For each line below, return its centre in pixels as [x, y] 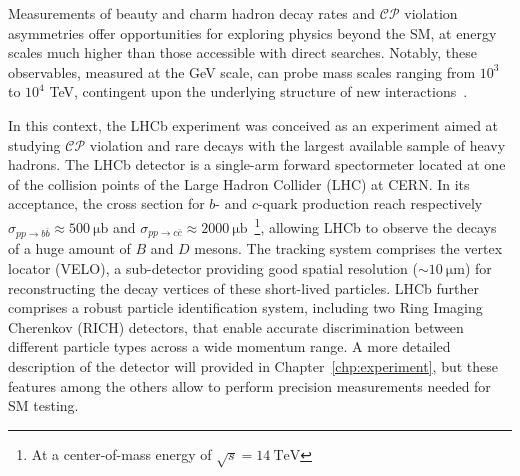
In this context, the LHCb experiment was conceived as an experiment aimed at [253, 124]
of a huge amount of [69, 248]
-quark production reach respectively [370, 203]
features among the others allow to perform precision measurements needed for [249, 385]
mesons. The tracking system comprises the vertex [348, 248]
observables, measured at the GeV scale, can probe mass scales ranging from [242, 71]
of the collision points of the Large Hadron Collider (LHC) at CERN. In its [239, 183]
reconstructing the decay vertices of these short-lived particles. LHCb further [244, 287]
